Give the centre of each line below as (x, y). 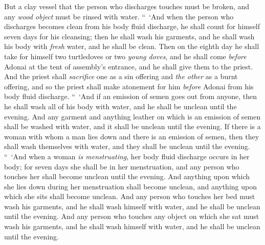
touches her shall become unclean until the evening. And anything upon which (127, 176)
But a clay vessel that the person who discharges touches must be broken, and (127, 6)
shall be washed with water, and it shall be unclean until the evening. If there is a (132, 126)
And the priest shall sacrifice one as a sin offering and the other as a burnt (121, 76)
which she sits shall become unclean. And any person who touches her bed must (130, 196)
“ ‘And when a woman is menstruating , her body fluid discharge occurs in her (127, 156)
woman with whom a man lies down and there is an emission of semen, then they (132, 136)
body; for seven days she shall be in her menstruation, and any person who (122, 166)
